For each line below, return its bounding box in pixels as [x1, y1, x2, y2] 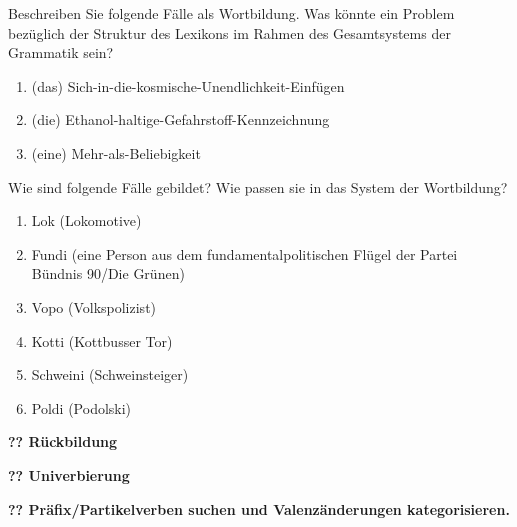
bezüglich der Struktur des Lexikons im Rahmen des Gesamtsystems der [8, 22, 451, 43]
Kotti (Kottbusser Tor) [31, 330, 173, 351]
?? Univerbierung [8, 464, 130, 485]
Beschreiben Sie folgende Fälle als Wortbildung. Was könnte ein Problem [8, 3, 455, 23]
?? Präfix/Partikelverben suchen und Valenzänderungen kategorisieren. [8, 498, 510, 519]
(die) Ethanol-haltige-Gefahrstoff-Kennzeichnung [31, 109, 330, 130]
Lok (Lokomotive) [31, 210, 142, 231]
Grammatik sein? [8, 42, 114, 63]
